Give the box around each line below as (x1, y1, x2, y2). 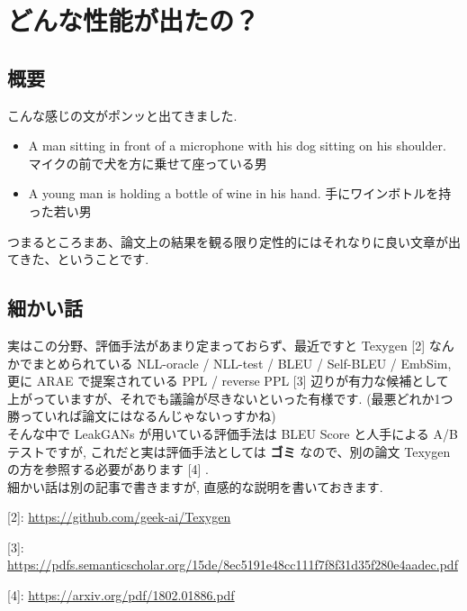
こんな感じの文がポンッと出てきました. (7, 105, 238, 124)
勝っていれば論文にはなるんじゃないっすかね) (7, 406, 276, 425)
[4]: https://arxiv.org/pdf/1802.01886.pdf (7, 586, 235, 605)
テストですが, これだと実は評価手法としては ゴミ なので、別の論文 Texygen (7, 442, 451, 461)
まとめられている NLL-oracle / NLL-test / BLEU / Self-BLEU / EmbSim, (31, 353, 452, 372)
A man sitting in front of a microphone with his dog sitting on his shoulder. (28, 136, 446, 155)
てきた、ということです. (7, 250, 149, 269)
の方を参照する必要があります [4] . (7, 460, 209, 479)
